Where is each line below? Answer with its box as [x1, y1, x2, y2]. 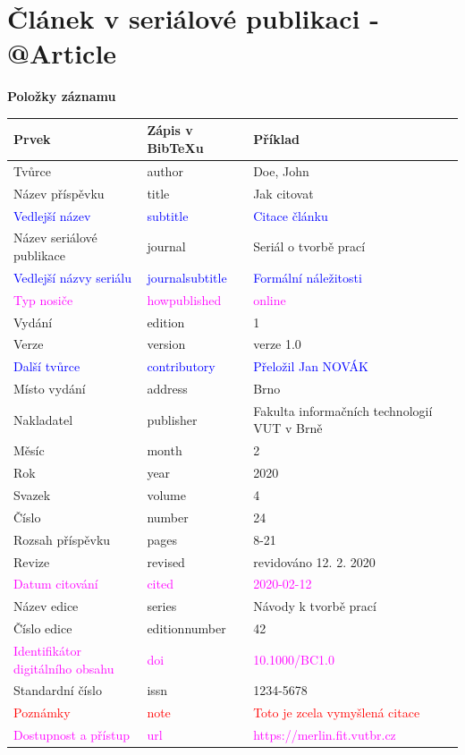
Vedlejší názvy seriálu [13, 267, 132, 286]
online [253, 290, 286, 309]
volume [147, 486, 186, 504]
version [147, 335, 186, 353]
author [147, 161, 183, 180]
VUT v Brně [253, 419, 323, 437]
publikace [13, 245, 65, 264]
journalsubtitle [147, 267, 227, 286]
